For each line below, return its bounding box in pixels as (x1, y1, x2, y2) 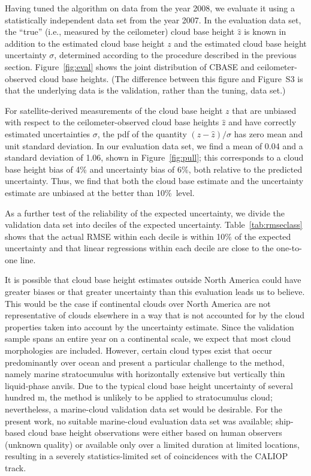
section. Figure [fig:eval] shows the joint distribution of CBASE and (5, 60, 255, 73)
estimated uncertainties (5, 127, 90, 140)
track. (5, 461, 26, 474)
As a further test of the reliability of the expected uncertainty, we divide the (5, 206, 285, 219)
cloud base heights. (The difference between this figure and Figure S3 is (39, 72, 303, 85)
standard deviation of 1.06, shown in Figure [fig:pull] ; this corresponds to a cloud (5, 151, 304, 164)
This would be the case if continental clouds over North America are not (5, 297, 271, 309)
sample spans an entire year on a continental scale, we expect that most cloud (5, 332, 291, 345)
